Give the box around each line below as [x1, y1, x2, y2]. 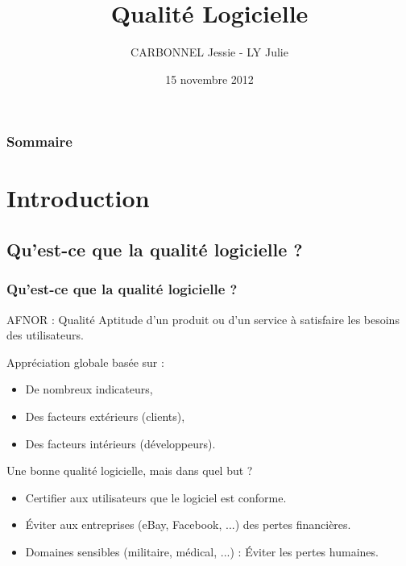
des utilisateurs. [6, 327, 84, 343]
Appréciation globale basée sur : [6, 353, 164, 370]
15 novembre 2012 [165, 70, 254, 87]
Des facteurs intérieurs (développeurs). [25, 435, 216, 452]
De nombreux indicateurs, [25, 381, 153, 397]
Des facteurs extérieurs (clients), [25, 407, 185, 424]
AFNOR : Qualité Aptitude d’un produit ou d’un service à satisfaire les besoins [6, 310, 400, 327]
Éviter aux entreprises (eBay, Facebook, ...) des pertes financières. [25, 516, 351, 533]
